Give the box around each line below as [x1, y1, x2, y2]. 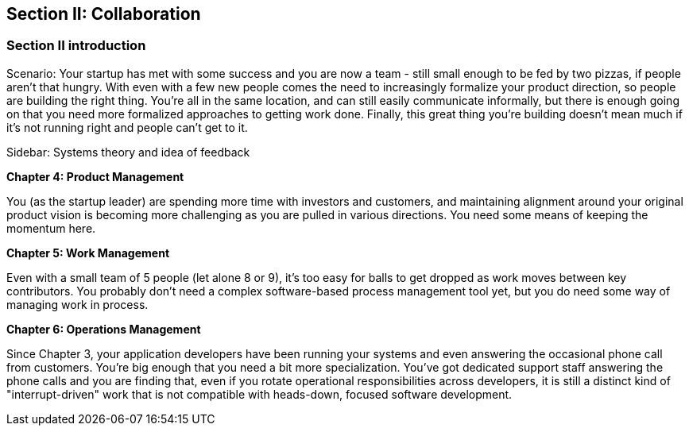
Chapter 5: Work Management [6, 245, 170, 260]
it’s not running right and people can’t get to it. [6, 120, 248, 134]
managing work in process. [6, 297, 149, 311]
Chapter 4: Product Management [6, 169, 184, 183]
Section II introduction [6, 37, 146, 54]
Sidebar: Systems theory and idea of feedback [6, 145, 250, 159]
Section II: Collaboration [6, 4, 201, 24]
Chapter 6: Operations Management [6, 322, 201, 336]
